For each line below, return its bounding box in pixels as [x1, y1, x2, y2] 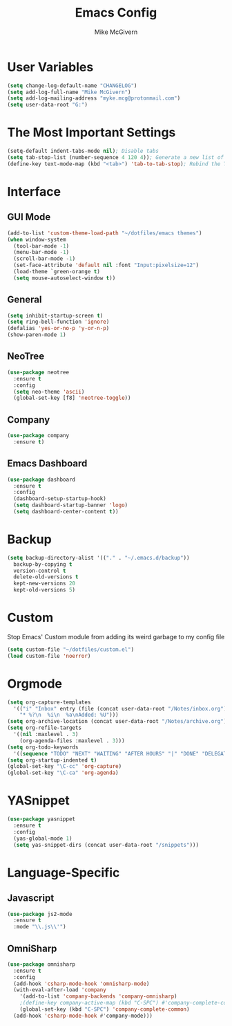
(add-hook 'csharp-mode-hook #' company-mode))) [13, 1012, 153, 1019]
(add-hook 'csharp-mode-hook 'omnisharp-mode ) [13, 980, 150, 987]
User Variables [7, 59, 94, 75]
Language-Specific [7, 865, 120, 880]
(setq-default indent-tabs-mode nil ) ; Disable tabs [7, 147, 159, 155]
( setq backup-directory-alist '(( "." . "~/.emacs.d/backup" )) [7, 554, 190, 561]
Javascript [7, 892, 55, 904]
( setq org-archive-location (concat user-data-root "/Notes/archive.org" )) [7, 718, 230, 725]
